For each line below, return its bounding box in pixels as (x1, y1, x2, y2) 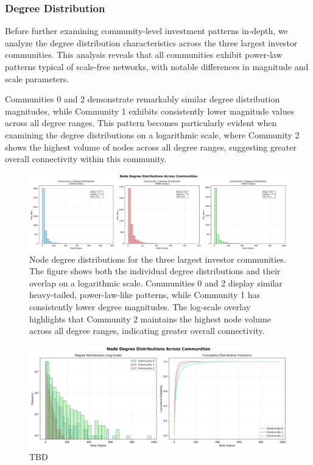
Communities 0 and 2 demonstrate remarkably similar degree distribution (5, 93, 280, 105)
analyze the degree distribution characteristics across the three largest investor (5, 36, 298, 49)
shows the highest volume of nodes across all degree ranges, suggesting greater (5, 140, 297, 153)
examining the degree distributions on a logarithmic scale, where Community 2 (5, 128, 300, 141)
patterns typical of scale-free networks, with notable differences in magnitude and (5, 60, 309, 73)
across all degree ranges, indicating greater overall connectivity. (29, 324, 265, 337)
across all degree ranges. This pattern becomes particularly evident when (5, 116, 277, 129)
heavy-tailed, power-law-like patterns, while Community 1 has (29, 288, 260, 301)
